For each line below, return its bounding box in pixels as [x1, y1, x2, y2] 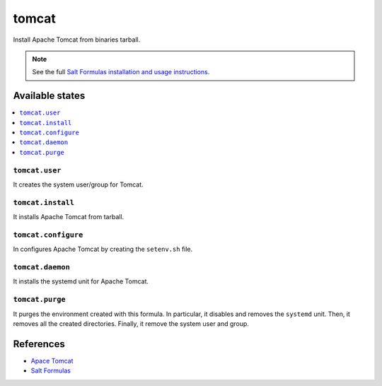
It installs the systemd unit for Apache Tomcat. [13, 277, 149, 286]
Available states [13, 90, 86, 102]
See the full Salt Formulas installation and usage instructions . [32, 68, 210, 76]
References [13, 338, 65, 350]
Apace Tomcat [30, 356, 74, 365]
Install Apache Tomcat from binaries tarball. [13, 35, 141, 44]
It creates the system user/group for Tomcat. [13, 180, 144, 189]
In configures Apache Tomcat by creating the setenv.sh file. [13, 245, 193, 254]
